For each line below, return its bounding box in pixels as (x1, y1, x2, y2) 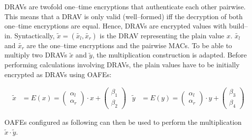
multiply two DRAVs (4, 50, 67, 60)
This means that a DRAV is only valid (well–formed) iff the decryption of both (4, 11, 243, 21)
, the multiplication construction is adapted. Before (92, 50, 247, 60)
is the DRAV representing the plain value (99, 30, 224, 40)
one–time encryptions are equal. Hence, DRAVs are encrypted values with (4, 21, 227, 31)
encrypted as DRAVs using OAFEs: (4, 69, 112, 79)
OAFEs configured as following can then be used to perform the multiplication (4, 116, 242, 127)
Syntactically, (14, 30, 55, 40)
